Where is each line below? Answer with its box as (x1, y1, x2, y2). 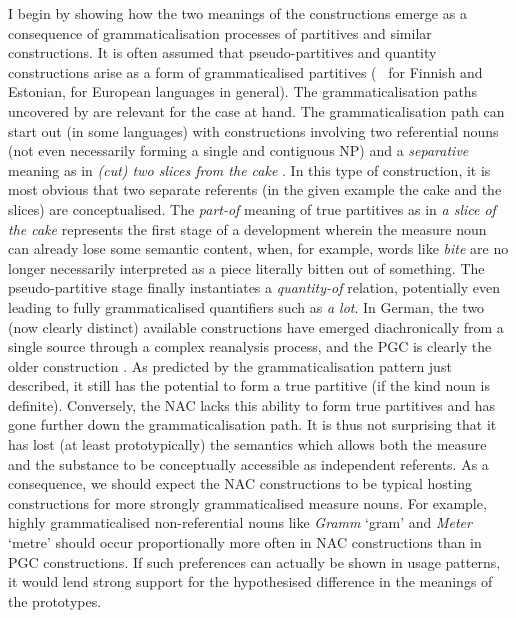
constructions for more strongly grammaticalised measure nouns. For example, (8, 492, 487, 513)
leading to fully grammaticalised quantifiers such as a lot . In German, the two (8, 296, 485, 317)
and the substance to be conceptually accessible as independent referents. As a (8, 453, 489, 474)
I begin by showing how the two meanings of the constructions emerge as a (8, 3, 467, 23)
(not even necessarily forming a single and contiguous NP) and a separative (8, 140, 469, 161)
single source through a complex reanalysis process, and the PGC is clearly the (8, 336, 492, 357)
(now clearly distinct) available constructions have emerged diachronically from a (8, 316, 504, 337)
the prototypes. (8, 590, 102, 611)
